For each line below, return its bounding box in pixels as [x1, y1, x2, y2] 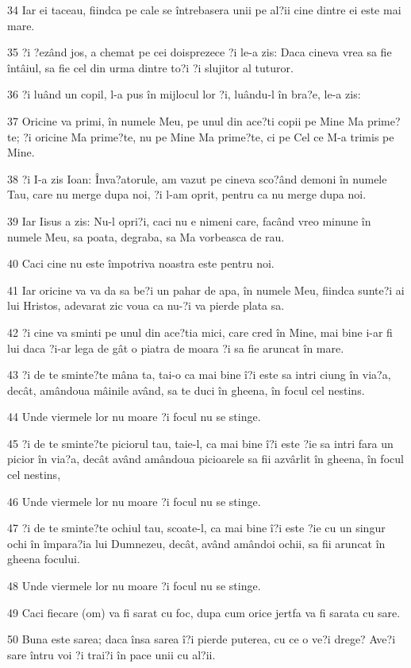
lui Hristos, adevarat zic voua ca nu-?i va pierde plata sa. [7, 297, 285, 314]
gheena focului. [7, 550, 80, 567]
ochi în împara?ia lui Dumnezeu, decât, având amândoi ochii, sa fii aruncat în [7, 535, 386, 551]
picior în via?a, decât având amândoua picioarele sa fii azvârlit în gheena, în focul [7, 450, 404, 467]
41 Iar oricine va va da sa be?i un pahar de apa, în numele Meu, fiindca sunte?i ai [7, 281, 405, 298]
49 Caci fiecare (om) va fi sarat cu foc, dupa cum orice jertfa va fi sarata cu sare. [7, 604, 401, 620]
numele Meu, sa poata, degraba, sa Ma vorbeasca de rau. [7, 228, 285, 245]
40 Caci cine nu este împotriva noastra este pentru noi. [7, 255, 275, 272]
